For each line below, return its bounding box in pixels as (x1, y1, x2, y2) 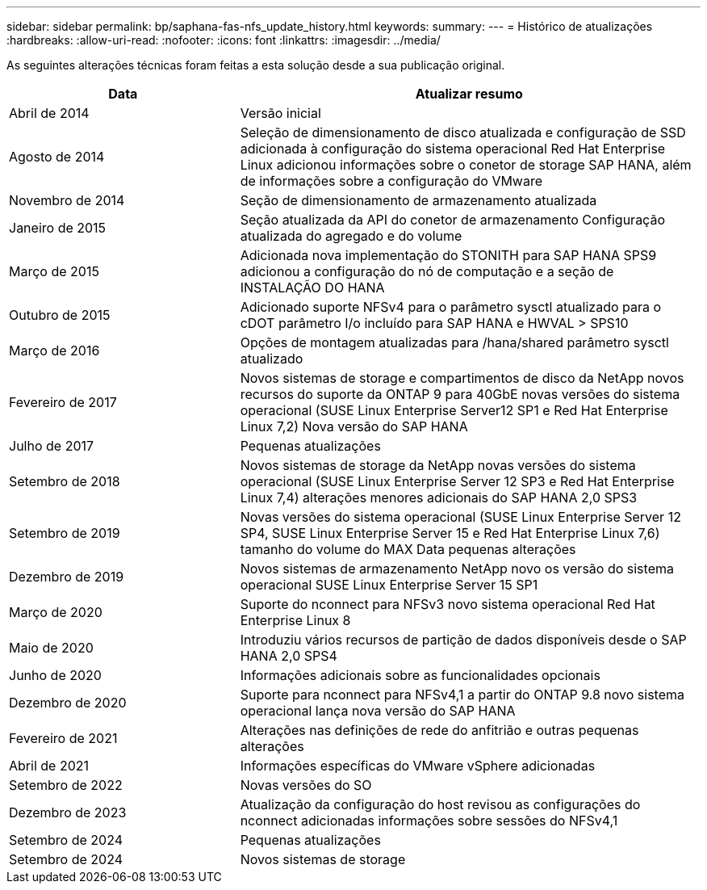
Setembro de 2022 (9, 777, 123, 793)
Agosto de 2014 (9, 149, 105, 165)
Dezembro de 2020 (9, 695, 127, 711)
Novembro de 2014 (9, 192, 125, 208)
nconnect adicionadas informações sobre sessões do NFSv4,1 (240, 812, 618, 829)
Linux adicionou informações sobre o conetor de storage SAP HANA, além (240, 157, 692, 173)
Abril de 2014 (9, 105, 90, 121)
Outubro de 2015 (9, 307, 111, 323)
